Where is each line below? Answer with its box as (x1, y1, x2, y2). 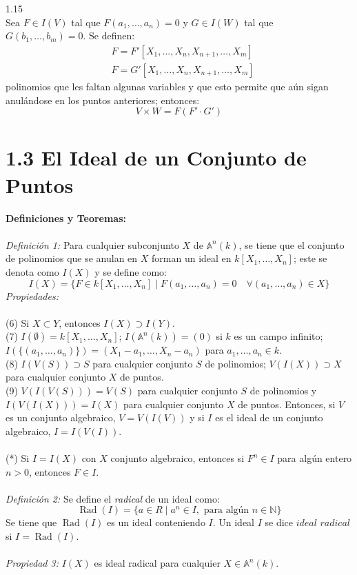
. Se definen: (83, 28, 135, 43)
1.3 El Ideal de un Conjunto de (6, 143, 307, 172)
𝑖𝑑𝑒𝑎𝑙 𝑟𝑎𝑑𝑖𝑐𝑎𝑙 (296, 518, 351, 529)
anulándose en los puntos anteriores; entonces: (6, 92, 200, 107)
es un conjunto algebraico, (6, 410, 116, 425)
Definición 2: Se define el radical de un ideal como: (6, 491, 220, 505)
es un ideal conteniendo (107, 515, 205, 529)
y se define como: (94, 264, 167, 279)
